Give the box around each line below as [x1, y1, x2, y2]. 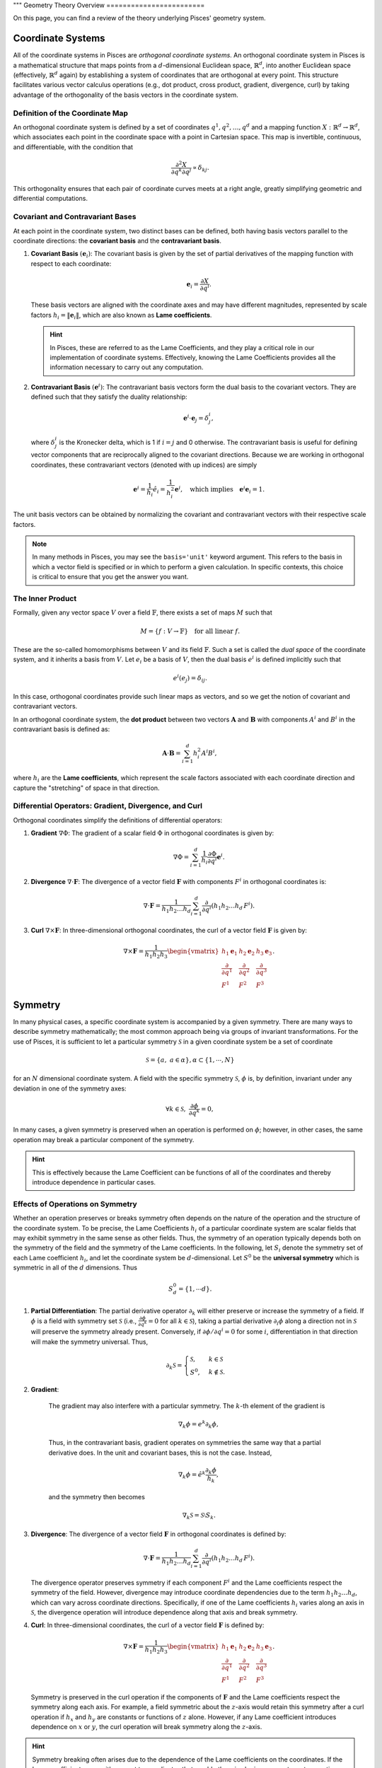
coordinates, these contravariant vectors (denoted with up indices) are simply [30, 460, 257, 469]
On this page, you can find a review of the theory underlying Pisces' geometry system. [13, 14, 266, 23]
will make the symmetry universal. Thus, [30, 1337, 149, 1346]
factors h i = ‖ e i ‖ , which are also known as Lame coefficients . [30, 310, 212, 321]
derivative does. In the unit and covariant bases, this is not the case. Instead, [48, 1448, 272, 1457]
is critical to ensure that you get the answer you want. [32, 573, 189, 581]
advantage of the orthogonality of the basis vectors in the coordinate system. [13, 91, 238, 99]
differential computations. [13, 194, 88, 203]
